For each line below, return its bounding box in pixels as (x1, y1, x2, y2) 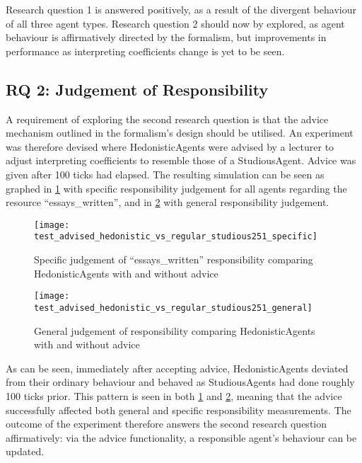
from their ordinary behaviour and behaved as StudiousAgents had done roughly (6, 375, 355, 389)
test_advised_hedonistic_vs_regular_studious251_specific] (34, 232, 317, 242)
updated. (6, 444, 45, 459)
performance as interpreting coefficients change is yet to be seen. (6, 43, 285, 58)
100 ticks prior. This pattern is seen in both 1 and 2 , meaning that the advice (6, 388, 342, 403)
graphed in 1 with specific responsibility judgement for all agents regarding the (6, 181, 347, 195)
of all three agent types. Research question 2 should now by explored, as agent (6, 16, 345, 30)
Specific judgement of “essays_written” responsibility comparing (34, 252, 313, 267)
